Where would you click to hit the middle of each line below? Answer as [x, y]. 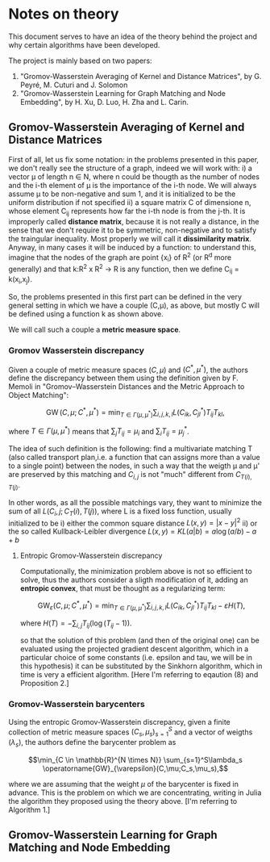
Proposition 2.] [45, 684]
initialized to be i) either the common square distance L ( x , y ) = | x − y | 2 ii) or [133, 522]
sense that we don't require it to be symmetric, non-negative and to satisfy [133, 230]
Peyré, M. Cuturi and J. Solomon [74, 85]
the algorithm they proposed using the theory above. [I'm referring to [123, 801]
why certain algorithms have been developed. [84, 44]
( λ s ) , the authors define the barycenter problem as [92, 743]
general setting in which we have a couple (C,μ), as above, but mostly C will [134, 305]
